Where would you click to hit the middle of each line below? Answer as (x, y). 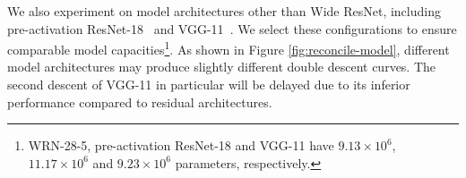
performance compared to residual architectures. (140, 102)
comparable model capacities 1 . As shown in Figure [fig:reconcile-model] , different (229, 48)
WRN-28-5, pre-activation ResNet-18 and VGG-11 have (181, 145)
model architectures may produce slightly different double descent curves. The (222, 67)
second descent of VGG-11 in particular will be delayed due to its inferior (209, 85)
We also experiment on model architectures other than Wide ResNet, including (224, 11)
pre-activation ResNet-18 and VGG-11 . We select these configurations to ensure (232, 28)
